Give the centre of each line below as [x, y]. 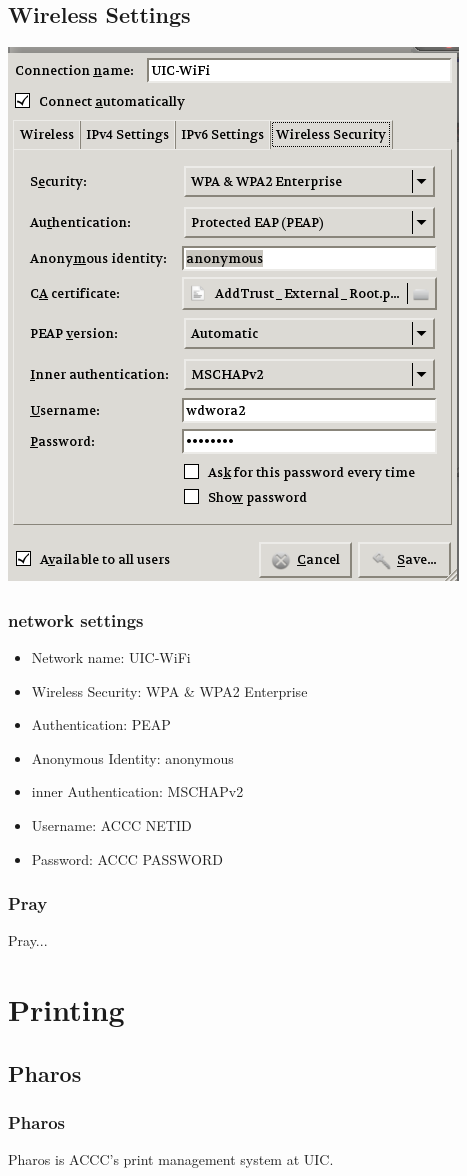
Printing [66, 1009]
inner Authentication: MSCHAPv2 [137, 791]
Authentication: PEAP [101, 724]
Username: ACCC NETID [111, 824]
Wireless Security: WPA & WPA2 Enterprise [169, 690]
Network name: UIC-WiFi [111, 657]
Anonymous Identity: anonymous [132, 757]
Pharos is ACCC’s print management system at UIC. [171, 1159]
